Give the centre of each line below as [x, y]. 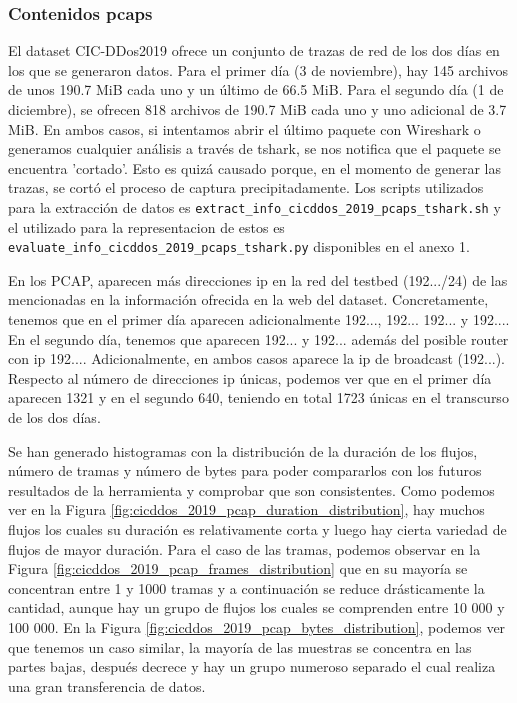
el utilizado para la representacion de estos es [146, 226]
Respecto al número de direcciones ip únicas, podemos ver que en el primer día [250, 377]
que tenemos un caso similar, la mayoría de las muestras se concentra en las [240, 646]
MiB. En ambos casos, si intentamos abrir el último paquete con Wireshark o [244, 128]
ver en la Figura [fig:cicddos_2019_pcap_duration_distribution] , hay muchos [246, 509]
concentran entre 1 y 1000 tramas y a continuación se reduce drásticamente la [246, 587]
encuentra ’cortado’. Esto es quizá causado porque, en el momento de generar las [254, 167]
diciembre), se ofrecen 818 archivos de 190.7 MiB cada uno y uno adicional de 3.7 [257, 109]
